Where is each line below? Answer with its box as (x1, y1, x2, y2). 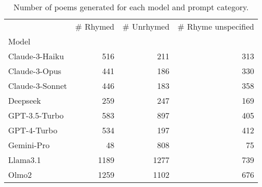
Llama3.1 (8, 154, 41, 166)
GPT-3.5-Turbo (8, 109, 64, 121)
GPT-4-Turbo (8, 124, 58, 136)
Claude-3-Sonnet (8, 80, 67, 91)
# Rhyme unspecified (177, 20, 254, 32)
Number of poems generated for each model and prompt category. (13, 1, 249, 13)
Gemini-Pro (8, 139, 50, 151)
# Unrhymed (122, 20, 170, 32)
